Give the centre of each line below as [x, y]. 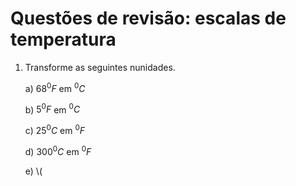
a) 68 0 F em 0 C [55, 87]
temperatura [63, 39]
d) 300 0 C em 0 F [58, 150]
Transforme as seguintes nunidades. [100, 67]
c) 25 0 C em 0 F [55, 129]
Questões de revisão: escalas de [148, 18]
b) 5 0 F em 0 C [52, 109]
